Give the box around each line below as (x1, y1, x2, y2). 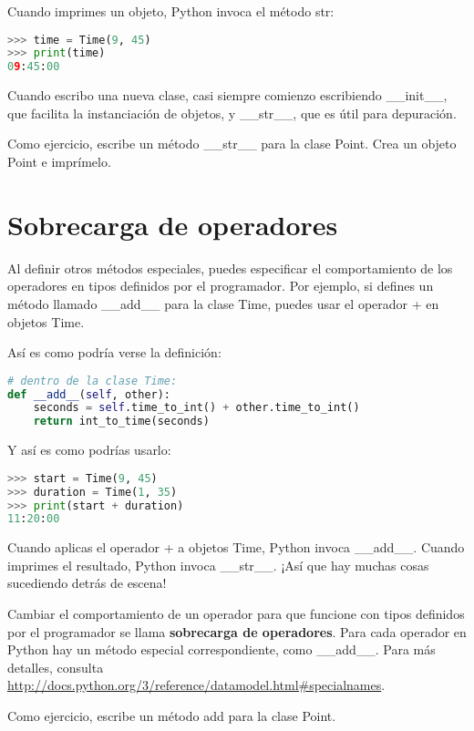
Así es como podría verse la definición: (7, 343, 222, 362)
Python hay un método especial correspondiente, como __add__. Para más (7, 640, 436, 659)
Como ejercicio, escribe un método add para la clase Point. (7, 706, 336, 726)
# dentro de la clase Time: (7, 374, 178, 387)
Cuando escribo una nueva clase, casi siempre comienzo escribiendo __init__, (7, 86, 448, 105)
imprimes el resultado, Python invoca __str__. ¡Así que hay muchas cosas (7, 555, 429, 574)
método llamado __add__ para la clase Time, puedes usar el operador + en (7, 293, 439, 313)
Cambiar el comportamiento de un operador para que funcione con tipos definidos (7, 604, 465, 623)
